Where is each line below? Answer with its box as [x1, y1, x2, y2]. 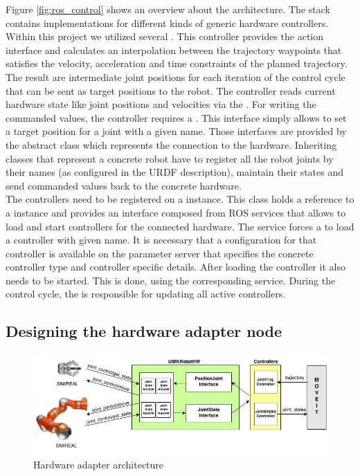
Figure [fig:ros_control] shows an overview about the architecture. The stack [6, 2, 330, 16]
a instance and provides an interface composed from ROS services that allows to [6, 205, 346, 219]
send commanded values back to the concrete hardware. [6, 178, 242, 192]
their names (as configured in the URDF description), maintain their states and [6, 165, 344, 179]
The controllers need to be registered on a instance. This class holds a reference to [6, 192, 354, 206]
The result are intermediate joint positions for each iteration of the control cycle [6, 69, 345, 84]
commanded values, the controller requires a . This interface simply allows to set [6, 110, 347, 125]
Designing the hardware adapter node [6, 320, 282, 342]
